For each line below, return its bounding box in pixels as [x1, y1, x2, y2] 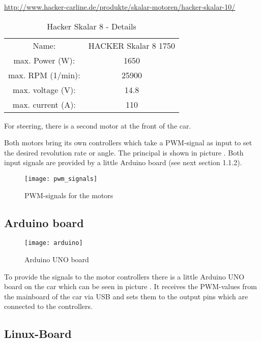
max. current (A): [12, 98, 76, 110]
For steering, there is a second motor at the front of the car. [4, 120, 191, 131]
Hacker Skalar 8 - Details [47, 20, 136, 32]
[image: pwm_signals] [24, 175, 98, 182]
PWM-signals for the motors [24, 190, 113, 200]
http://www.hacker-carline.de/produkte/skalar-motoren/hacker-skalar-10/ [4, 2, 236, 12]
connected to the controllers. [4, 301, 93, 312]
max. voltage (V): [13, 83, 76, 96]
